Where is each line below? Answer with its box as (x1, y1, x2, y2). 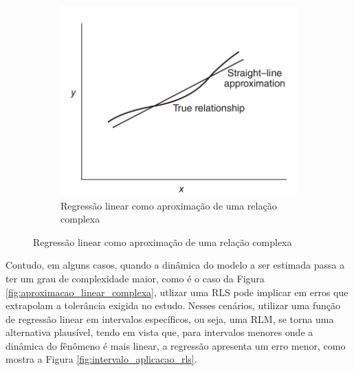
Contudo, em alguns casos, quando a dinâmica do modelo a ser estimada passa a (5, 258, 345, 272)
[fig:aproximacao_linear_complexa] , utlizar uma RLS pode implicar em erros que (5, 284, 349, 299)
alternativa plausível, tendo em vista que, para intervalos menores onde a (5, 325, 313, 339)
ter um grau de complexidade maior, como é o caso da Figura (5, 271, 265, 285)
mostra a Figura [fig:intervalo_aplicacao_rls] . (5, 352, 197, 366)
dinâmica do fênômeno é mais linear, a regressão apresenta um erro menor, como (5, 338, 346, 352)
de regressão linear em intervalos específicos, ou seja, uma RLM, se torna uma (5, 311, 334, 326)
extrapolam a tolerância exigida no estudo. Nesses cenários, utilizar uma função (5, 298, 341, 313)
